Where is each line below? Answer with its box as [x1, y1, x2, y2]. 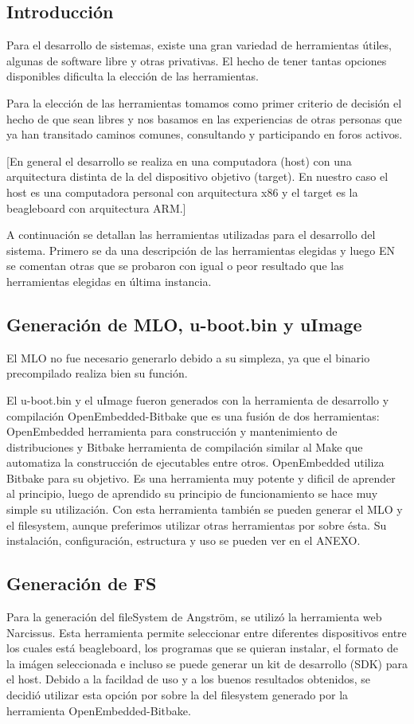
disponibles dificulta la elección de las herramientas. [6, 68, 259, 84]
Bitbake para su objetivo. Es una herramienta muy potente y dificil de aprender [6, 469, 396, 486]
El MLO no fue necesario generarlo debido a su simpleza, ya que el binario [6, 349, 370, 366]
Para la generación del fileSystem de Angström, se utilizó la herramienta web [6, 609, 382, 625]
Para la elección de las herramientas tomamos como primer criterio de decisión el [6, 94, 402, 111]
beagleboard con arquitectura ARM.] [6, 199, 186, 216]
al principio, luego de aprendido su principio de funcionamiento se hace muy [6, 485, 378, 502]
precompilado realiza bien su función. [6, 365, 188, 382]
